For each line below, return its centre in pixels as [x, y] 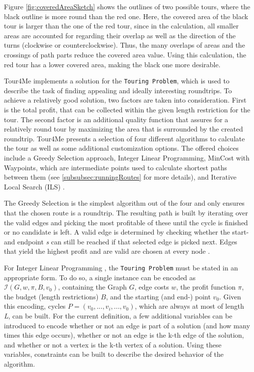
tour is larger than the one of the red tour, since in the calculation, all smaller [121, 26]
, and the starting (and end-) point [158, 296]
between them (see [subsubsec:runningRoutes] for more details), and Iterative [120, 177]
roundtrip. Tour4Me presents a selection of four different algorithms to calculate [125, 138]
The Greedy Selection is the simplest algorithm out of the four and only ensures [124, 203]
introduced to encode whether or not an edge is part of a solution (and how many [127, 325]
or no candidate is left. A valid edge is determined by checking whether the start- [127, 232]
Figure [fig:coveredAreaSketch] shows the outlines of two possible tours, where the [127, 6]
